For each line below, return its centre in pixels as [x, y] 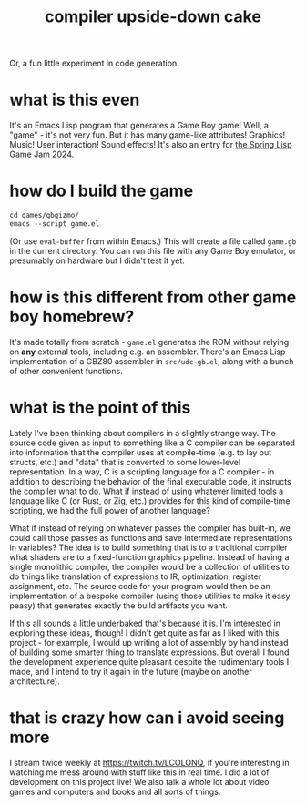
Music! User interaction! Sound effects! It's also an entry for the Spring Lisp [151, 145]
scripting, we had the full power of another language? [110, 510]
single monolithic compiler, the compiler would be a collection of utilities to [149, 566]
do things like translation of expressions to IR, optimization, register [136, 576]
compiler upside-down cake [153, 17]
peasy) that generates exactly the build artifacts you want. [119, 605]
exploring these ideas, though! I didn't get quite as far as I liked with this [144, 633]
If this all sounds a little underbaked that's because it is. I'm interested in [145, 623]
